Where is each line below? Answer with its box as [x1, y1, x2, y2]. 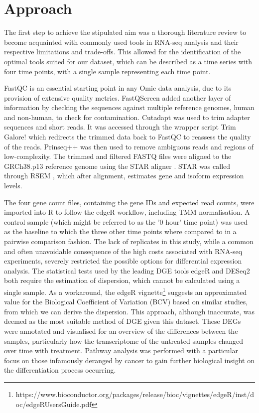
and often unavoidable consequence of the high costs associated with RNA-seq [4, 246, 243, 256]
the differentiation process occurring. [4, 365, 116, 375]
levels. [4, 180, 22, 191]
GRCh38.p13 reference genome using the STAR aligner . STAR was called [4, 160, 231, 171]
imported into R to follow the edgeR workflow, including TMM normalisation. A [4, 207, 250, 217]
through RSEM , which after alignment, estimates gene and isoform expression [4, 170, 244, 181]
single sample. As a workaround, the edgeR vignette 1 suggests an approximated [4, 285, 247, 297]
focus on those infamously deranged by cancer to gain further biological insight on [4, 355, 255, 365]
